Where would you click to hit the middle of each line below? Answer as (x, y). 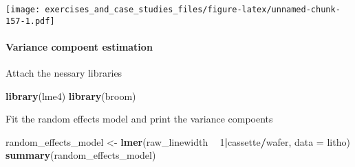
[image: (23, 10)
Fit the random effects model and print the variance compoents (139, 119)
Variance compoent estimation (79, 46)
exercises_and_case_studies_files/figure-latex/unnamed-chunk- (193, 10)
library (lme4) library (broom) (71, 95)
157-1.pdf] (30, 21)
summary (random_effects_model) (81, 155)
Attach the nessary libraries (64, 73)
